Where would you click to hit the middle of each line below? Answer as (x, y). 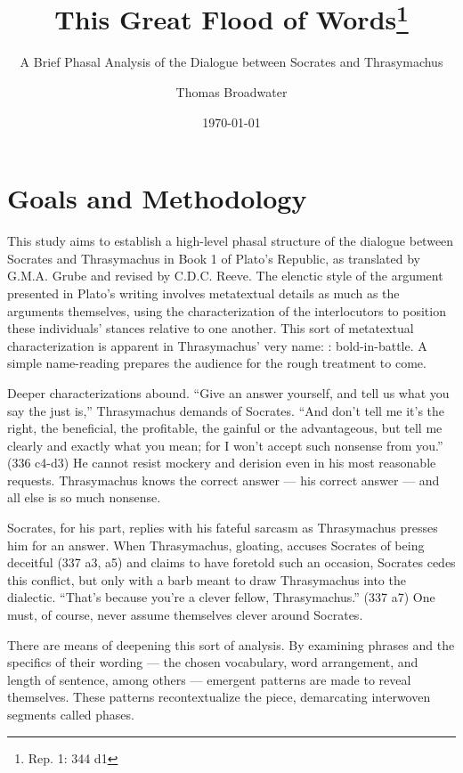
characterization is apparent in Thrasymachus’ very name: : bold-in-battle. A (217, 345)
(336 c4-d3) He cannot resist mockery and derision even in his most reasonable (222, 463)
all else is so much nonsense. (84, 497)
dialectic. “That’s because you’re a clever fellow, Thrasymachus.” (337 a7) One (221, 597)
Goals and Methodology (157, 198)
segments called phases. (71, 715)
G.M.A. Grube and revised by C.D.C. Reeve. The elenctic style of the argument (225, 276)
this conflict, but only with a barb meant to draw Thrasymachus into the (207, 579)
